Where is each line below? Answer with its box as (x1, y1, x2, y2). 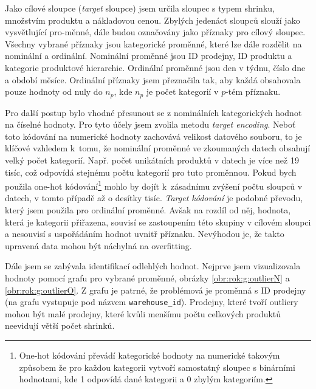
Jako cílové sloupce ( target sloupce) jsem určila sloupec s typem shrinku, (5, 2, 275, 14)
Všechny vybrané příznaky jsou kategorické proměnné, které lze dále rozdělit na (5, 37, 302, 50)
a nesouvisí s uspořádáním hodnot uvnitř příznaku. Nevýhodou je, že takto (5, 227, 284, 240)
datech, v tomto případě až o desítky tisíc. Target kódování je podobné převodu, (5, 191, 303, 204)
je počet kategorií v (146, 85, 219, 98)
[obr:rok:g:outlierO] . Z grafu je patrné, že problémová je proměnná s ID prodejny (5, 283, 306, 296)
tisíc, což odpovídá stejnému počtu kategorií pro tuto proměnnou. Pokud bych (5, 165, 297, 178)
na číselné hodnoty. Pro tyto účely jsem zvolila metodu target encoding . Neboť (5, 118, 296, 131)
